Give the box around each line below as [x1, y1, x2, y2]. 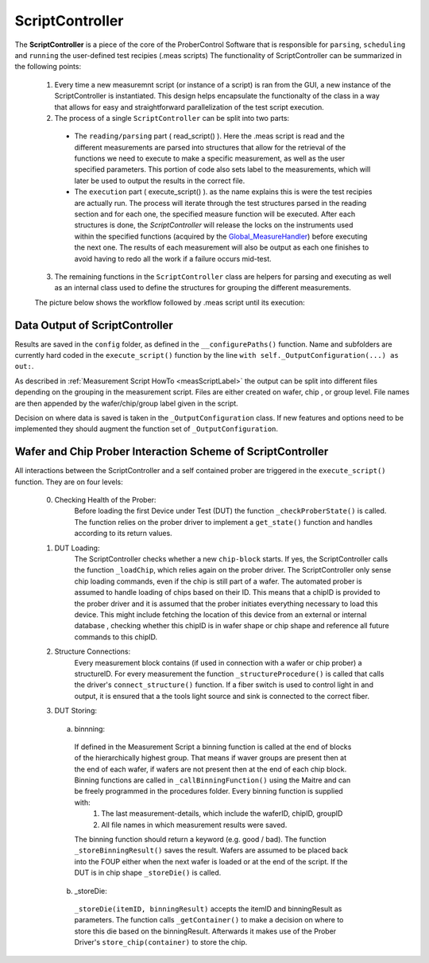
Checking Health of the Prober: [54, 495, 157, 505]
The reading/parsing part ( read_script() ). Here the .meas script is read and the [74, 131, 345, 141]
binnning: [74, 724, 106, 733]
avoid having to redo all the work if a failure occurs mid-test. [74, 254, 272, 263]
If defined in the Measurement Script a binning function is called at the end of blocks [74, 742, 352, 751]
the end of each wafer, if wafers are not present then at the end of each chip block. [74, 764, 347, 774]
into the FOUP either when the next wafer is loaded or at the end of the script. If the [74, 856, 348, 866]
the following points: [14, 62, 82, 72]
